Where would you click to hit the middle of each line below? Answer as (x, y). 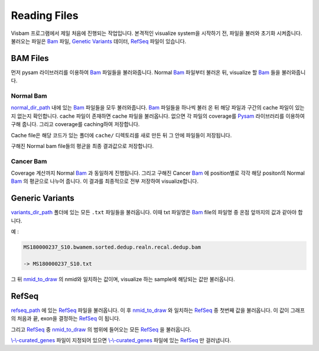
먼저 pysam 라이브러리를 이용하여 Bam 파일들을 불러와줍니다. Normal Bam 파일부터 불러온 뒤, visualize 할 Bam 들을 (146, 72)
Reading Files (45, 15)
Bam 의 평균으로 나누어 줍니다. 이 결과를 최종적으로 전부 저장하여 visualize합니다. (105, 181)
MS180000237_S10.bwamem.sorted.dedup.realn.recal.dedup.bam (112, 247)
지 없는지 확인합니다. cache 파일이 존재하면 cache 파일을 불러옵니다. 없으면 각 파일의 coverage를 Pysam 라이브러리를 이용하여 (158, 116)
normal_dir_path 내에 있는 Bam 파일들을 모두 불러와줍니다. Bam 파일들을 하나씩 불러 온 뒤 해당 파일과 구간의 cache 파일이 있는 (158, 108)
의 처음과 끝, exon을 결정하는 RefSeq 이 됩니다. (66, 318)
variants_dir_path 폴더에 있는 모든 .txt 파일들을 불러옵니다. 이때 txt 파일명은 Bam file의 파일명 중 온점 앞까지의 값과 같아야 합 (157, 212)
